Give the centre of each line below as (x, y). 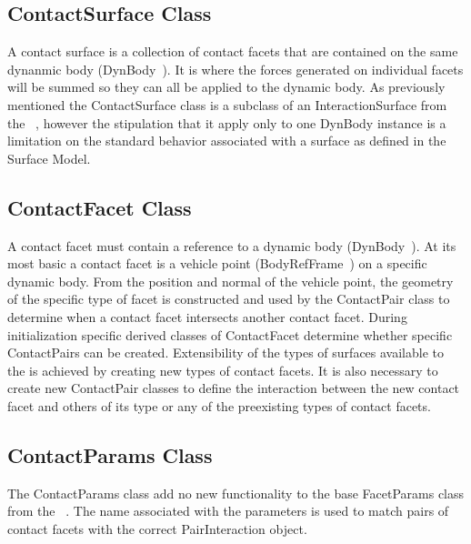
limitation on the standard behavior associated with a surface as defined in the (227, 141)
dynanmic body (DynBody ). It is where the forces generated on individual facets (235, 69)
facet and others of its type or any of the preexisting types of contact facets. (219, 405)
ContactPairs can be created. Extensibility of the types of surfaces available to (225, 353)
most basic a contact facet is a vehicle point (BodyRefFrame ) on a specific (217, 263)
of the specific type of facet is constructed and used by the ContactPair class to (229, 299)
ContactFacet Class (100, 207)
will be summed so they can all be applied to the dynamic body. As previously (226, 87)
